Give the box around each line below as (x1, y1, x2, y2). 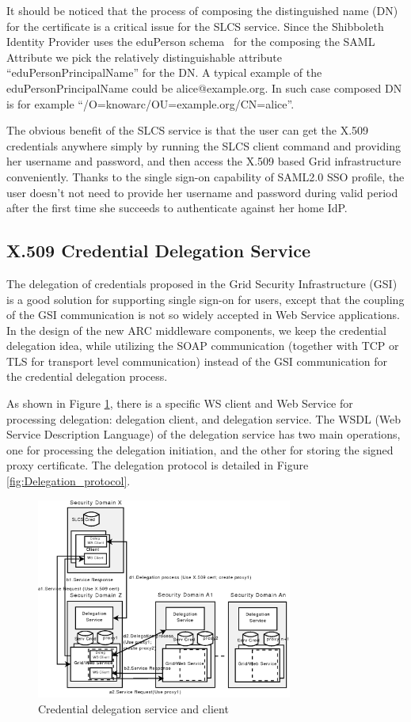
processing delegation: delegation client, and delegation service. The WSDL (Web (6, 410, 401, 427)
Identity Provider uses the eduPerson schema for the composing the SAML (6, 33, 375, 50)
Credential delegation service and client (38, 700, 229, 716)
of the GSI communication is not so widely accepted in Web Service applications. (6, 306, 400, 323)
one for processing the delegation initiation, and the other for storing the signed (6, 441, 394, 458)
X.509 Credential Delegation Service (6, 238, 310, 263)
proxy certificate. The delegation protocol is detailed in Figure (6, 457, 309, 473)
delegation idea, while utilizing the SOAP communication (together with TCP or (6, 337, 399, 354)
